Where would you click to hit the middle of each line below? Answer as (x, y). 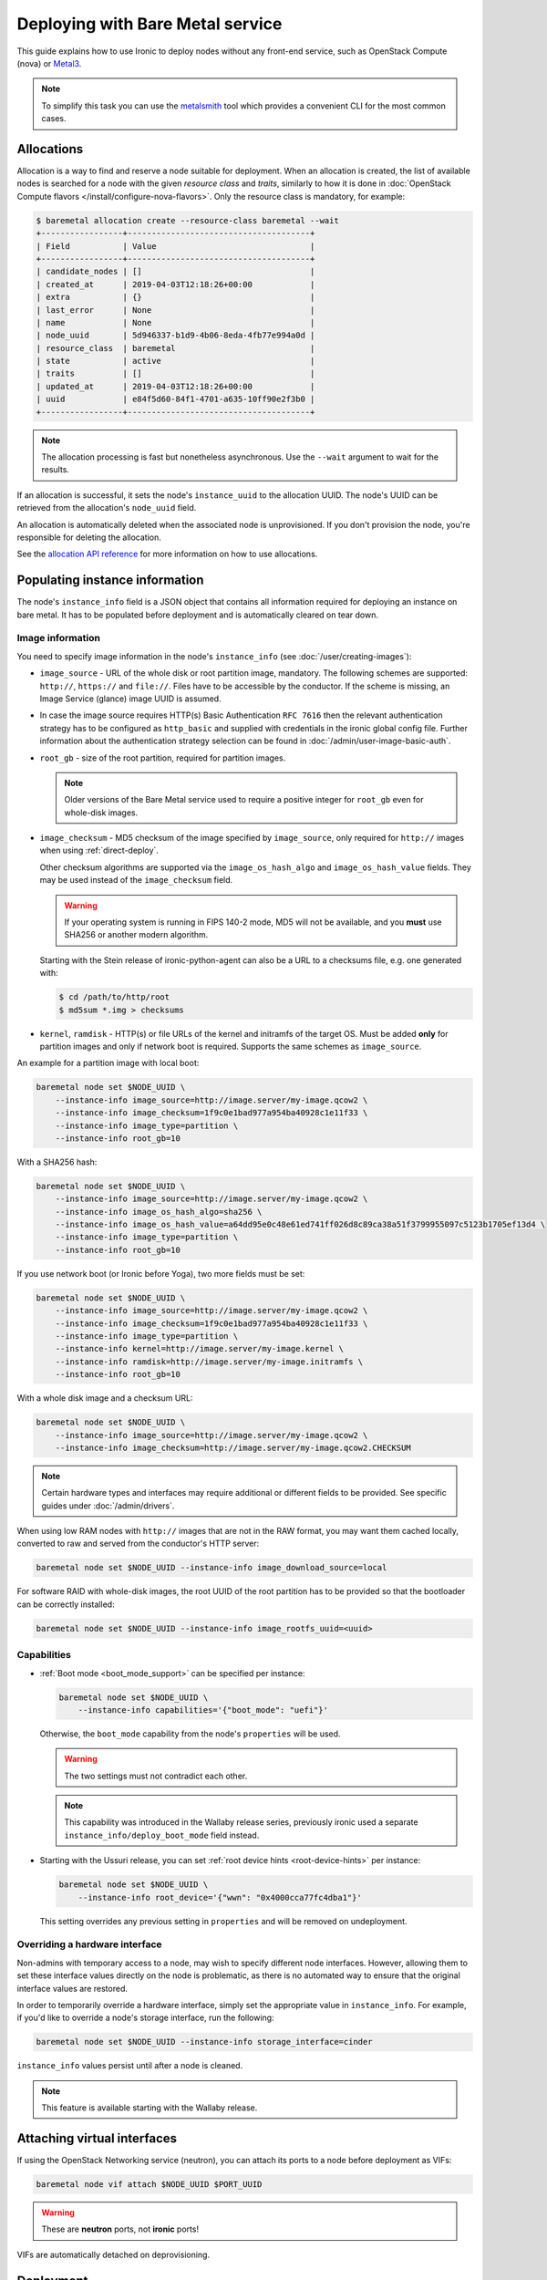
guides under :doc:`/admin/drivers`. (108, 1506)
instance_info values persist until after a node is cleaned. (130, 2066)
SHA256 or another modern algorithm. (136, 935)
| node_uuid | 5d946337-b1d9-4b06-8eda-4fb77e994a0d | (175, 336)
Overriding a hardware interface (90, 1944)
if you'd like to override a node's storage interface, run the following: (145, 2018)
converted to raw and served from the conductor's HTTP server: (138, 1544)
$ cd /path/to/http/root (114, 997)
